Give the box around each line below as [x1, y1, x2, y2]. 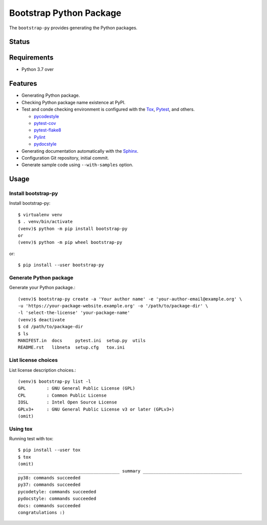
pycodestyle [34, 113, 59, 119]
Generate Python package [9, 274, 74, 281]
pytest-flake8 [34, 127, 61, 133]
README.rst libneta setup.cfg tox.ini [18, 345, 125, 350]
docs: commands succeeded [18, 503, 81, 508]
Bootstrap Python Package [9, 7, 122, 18]
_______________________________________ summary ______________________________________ [18, 468, 242, 473]
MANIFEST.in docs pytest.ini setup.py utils [18, 338, 146, 344]
